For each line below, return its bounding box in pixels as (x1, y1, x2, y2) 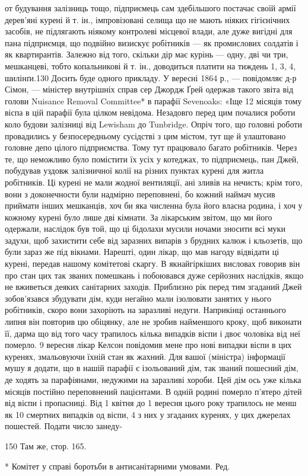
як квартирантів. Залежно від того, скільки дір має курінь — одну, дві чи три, (5, 48, 288, 60)
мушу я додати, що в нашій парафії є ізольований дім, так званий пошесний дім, (5, 362, 299, 374)
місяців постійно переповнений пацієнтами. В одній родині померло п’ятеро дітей (5, 385, 302, 397)
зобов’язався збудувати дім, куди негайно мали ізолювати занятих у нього (5, 292, 272, 304)
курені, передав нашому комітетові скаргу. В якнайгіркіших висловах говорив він (5, 257, 300, 270)
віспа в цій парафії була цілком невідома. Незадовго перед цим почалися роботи (5, 106, 296, 119)
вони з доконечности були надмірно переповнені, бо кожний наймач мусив (5, 187, 275, 200)
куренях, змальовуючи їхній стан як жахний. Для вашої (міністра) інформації (5, 350, 285, 362)
